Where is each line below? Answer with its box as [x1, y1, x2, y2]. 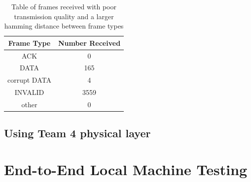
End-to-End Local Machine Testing [4, 159, 248, 180]
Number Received [58, 37, 121, 48]
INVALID [14, 87, 44, 97]
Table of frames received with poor [11, 1, 116, 11]
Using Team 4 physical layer [4, 125, 151, 141]
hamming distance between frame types [4, 21, 124, 31]
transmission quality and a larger [14, 11, 114, 21]
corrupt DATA [7, 75, 51, 85]
